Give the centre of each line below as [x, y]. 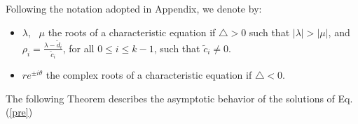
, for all [78, 48]
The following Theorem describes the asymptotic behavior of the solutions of [170, 98]
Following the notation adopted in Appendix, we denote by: [134, 8]
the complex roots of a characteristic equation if [149, 75]
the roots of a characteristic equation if [132, 32]
